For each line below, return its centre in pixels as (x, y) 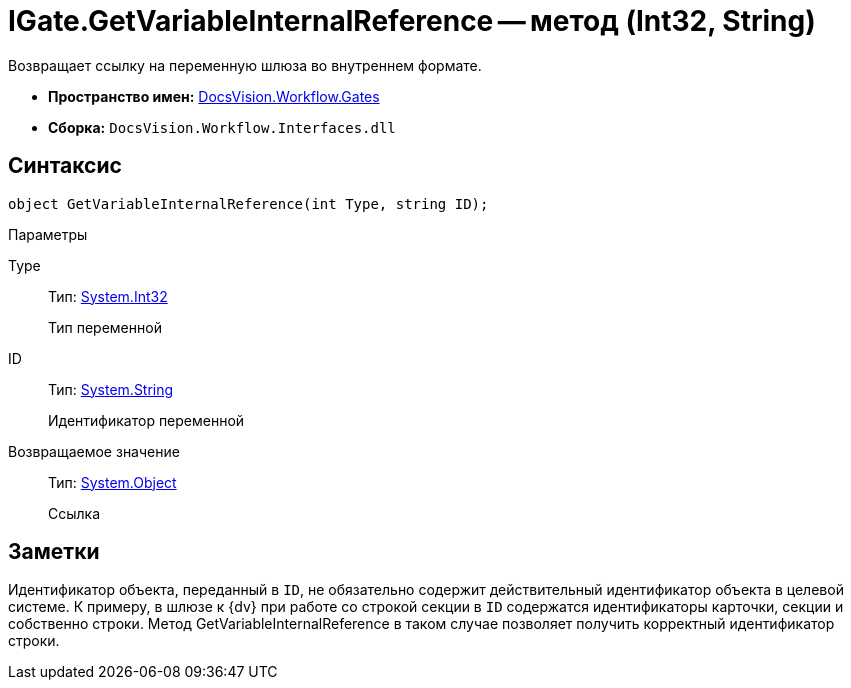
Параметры (48, 234)
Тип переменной (105, 327)
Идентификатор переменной (146, 420)
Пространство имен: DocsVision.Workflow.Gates (214, 96)
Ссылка (74, 513)
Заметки (54, 552)
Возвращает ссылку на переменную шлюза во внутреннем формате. (245, 65)
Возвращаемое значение (94, 451)
